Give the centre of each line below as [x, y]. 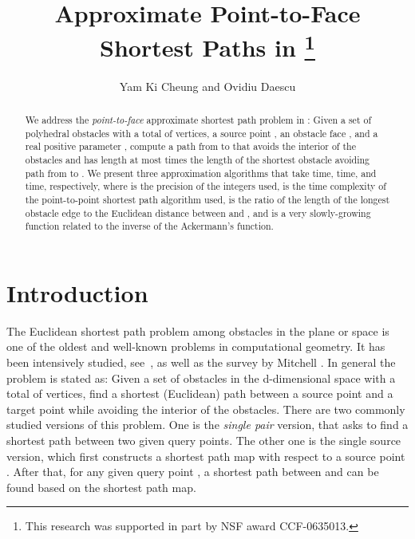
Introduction [77, 292]
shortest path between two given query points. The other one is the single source [204, 441]
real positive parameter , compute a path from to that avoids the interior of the [190, 146]
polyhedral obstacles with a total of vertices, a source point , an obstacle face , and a [202, 133]
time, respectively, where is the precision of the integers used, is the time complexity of [206, 186]
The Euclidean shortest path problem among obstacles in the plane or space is [198, 330]
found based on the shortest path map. [101, 487]
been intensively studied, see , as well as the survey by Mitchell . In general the [201, 362]
